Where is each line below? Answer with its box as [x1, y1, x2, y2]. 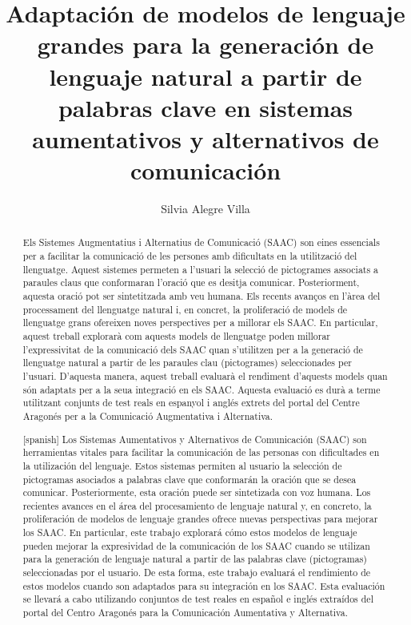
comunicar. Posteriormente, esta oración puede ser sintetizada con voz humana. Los [22, 486, 371, 499]
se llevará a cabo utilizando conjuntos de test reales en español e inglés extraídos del [22, 592, 373, 606]
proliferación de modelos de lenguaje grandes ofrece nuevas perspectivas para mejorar [22, 512, 378, 526]
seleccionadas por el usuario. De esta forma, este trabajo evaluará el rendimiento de [22, 566, 371, 579]
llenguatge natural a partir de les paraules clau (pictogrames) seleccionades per [22, 356, 352, 369]
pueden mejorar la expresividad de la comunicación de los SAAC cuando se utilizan [22, 538, 370, 552]
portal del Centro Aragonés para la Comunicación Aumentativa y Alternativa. [22, 606, 348, 619]
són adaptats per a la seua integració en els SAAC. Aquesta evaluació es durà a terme [22, 382, 381, 396]
